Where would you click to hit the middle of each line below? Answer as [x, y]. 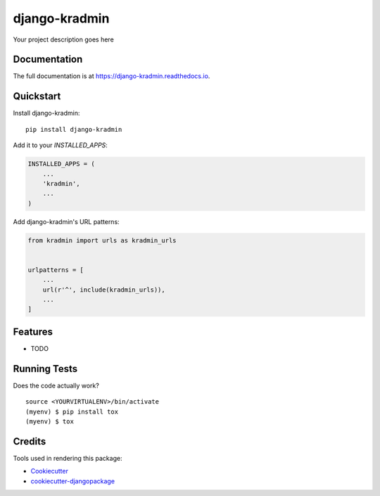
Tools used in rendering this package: [68, 458]
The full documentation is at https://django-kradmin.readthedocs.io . [112, 76]
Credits [30, 441]
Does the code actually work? [56, 385]
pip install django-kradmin [74, 129]
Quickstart [37, 96]
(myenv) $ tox [50, 421]
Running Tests [45, 369]
